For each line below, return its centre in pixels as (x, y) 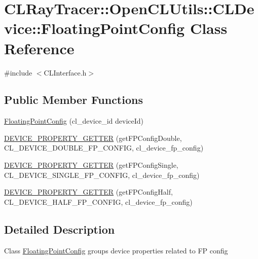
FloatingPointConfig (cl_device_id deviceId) (74, 121)
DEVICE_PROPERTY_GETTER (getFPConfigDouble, (93, 138)
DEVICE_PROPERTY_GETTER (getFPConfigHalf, (88, 192)
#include (18, 72)
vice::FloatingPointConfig (95, 28)
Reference (39, 48)
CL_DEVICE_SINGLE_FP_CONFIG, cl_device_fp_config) (102, 175)
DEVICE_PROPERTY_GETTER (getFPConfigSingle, (91, 165)
